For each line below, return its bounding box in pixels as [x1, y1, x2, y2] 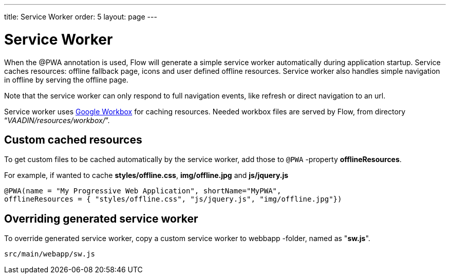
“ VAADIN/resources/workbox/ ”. [4, 115, 110, 125]
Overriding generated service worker [4, 212, 198, 225]
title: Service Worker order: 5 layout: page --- [4, 12, 157, 21]
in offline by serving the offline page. [4, 75, 128, 84]
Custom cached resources [4, 133, 142, 146]
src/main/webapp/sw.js [4, 250, 96, 259]
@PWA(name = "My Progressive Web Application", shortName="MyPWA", [4, 187, 282, 195]
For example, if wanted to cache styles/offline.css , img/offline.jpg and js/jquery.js [4, 171, 289, 180]
